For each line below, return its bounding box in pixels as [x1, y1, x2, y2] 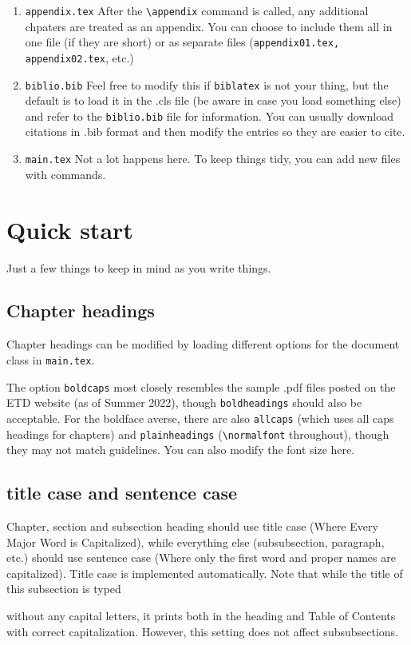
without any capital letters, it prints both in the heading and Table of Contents [6, 607, 396, 623]
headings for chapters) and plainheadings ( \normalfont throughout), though [6, 425, 389, 442]
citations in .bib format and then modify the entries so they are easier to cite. [25, 123, 405, 140]
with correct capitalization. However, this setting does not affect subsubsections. [6, 623, 399, 639]
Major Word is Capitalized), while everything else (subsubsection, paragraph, [6, 533, 385, 550]
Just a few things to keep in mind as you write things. [6, 259, 271, 276]
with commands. [25, 165, 106, 182]
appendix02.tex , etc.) [25, 49, 134, 66]
